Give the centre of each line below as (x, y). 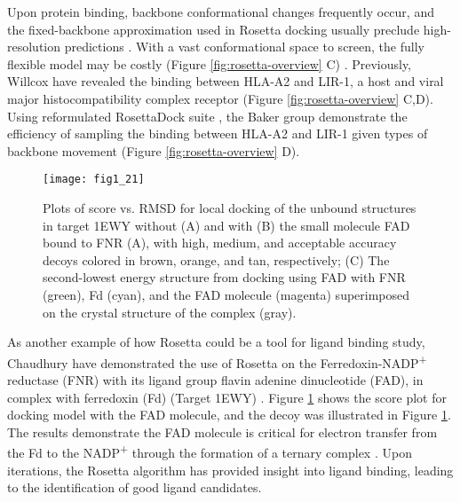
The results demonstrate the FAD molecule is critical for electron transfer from (222, 431)
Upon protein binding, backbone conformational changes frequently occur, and (221, 12)
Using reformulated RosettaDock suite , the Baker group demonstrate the (207, 116)
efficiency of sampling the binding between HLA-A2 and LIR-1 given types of (218, 133)
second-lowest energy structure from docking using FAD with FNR (224, 277)
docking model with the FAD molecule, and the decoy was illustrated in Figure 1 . (229, 415)
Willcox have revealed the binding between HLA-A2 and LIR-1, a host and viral (226, 81)
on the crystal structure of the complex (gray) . (170, 312)
